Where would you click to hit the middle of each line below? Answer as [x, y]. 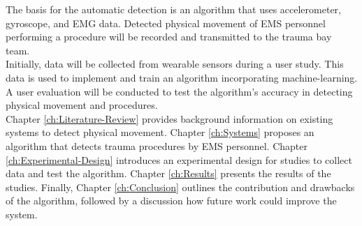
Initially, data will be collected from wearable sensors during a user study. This [175, 64]
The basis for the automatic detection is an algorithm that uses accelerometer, [173, 9]
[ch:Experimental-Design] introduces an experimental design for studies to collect [179, 159]
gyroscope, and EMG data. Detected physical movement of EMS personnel [166, 23]
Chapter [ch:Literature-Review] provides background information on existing [169, 118]
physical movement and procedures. [82, 105]
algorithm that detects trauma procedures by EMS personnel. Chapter [157, 145]
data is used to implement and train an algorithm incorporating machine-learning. [182, 77]
